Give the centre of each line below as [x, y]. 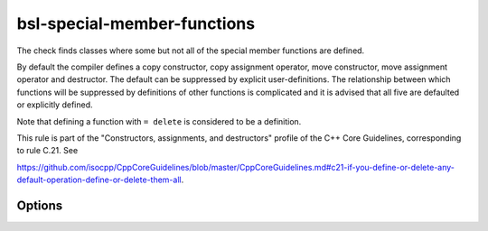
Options [40, 205]
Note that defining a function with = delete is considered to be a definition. [159, 121]
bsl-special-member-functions [136, 23]
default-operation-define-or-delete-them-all [99, 180]
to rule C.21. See [47, 151]
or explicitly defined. [55, 105]
